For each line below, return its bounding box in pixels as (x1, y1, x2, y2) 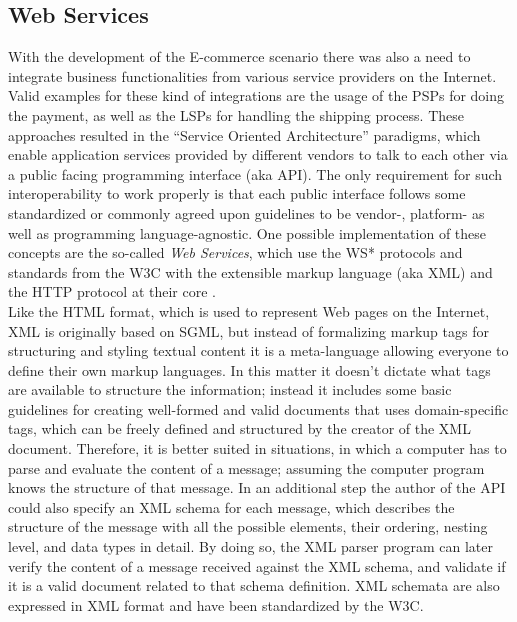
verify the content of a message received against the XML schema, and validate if (8, 555, 506, 576)
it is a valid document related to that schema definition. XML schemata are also (8, 575, 500, 596)
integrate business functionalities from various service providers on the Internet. (8, 65, 497, 86)
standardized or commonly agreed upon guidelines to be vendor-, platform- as (8, 202, 485, 223)
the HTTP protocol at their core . (8, 281, 216, 302)
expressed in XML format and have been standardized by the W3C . (8, 594, 424, 615)
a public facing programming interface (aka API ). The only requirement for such (8, 163, 503, 184)
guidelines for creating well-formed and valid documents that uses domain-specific (8, 398, 509, 419)
